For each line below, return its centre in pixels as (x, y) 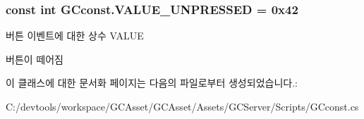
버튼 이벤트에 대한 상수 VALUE (75, 36)
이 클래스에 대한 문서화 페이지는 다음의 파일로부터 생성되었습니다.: (152, 83)
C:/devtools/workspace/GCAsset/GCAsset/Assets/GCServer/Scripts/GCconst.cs (182, 106)
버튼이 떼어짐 (35, 59)
